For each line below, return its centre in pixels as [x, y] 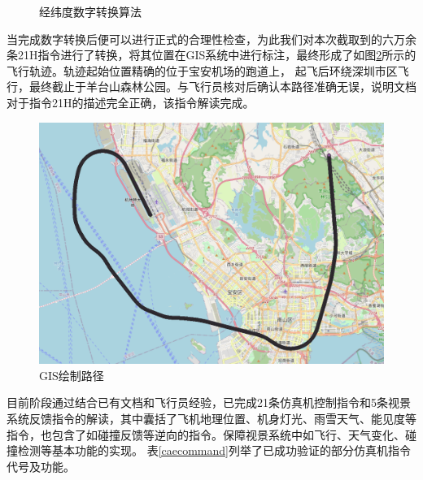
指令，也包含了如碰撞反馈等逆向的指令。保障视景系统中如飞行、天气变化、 [206, 434]
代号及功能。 [41, 466]
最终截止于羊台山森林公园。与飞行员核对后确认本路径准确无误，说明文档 [222, 86]
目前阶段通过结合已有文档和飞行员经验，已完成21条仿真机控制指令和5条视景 [209, 402]
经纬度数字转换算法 [90, 11]
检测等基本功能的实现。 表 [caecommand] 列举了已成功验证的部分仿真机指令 [214, 450]
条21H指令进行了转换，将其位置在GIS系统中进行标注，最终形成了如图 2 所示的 [211, 55]
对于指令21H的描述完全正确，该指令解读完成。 [131, 102]
